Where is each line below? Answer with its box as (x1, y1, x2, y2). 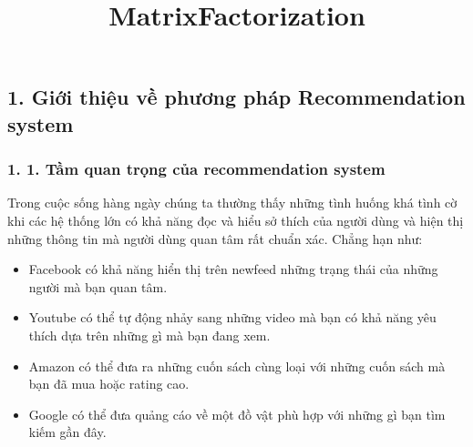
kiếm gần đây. (28, 422, 107, 442)
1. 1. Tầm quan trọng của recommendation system (7, 157, 386, 180)
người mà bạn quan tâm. (28, 277, 168, 296)
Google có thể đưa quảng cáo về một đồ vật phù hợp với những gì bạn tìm (28, 404, 446, 423)
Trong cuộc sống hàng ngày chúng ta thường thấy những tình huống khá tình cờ (7, 193, 458, 212)
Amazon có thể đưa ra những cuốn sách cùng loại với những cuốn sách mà (28, 356, 446, 375)
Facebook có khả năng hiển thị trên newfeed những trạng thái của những (28, 259, 438, 279)
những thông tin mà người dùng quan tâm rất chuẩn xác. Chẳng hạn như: (7, 229, 423, 248)
